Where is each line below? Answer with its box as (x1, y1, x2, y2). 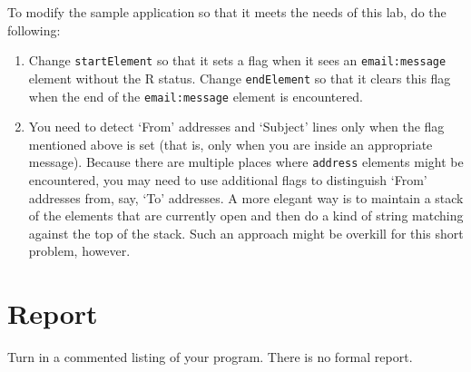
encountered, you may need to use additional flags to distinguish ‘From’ (28, 171, 427, 189)
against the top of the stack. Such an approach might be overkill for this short (28, 223, 464, 242)
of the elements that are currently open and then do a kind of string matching (28, 206, 464, 225)
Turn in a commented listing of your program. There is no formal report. (7, 348, 413, 367)
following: (7, 20, 61, 39)
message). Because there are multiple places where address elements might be (28, 152, 464, 171)
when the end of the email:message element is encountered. (28, 86, 363, 105)
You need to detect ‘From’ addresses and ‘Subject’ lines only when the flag (28, 117, 445, 136)
